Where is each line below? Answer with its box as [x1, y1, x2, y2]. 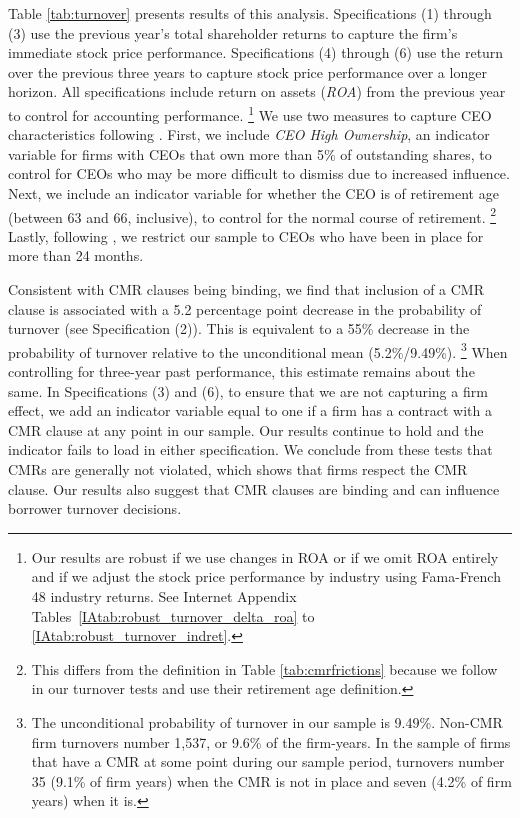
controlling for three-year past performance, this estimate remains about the [8, 361, 475, 382]
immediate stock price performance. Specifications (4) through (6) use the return [8, 42, 504, 63]
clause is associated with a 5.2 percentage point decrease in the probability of [8, 298, 482, 319]
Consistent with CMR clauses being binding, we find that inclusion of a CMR [8, 279, 485, 300]
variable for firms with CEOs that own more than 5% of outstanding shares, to [8, 143, 492, 164]
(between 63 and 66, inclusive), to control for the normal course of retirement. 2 [8, 203, 497, 227]
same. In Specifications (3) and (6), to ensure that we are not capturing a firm [8, 380, 488, 401]
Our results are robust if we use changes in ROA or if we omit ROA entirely [31, 546, 499, 567]
